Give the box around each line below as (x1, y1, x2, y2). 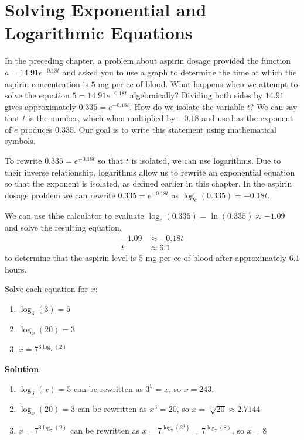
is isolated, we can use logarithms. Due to (131, 154, 281, 167)
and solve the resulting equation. (5, 221, 122, 233)
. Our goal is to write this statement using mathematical (73, 123, 276, 135)
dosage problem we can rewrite (5, 188, 115, 201)
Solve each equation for (5, 283, 88, 295)
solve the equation (5, 89, 70, 101)
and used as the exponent (201, 112, 293, 124)
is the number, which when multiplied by (28, 112, 176, 124)
